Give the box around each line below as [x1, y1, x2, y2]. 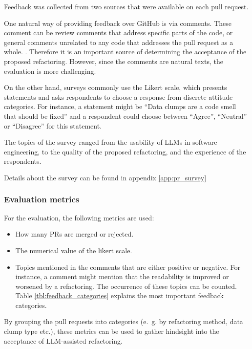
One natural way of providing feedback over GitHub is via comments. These [4, 18, 231, 28]
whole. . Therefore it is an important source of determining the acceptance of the [4, 46, 247, 57]
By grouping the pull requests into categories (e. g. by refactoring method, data [4, 316, 243, 327]
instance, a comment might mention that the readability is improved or [15, 271, 229, 282]
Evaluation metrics [4, 193, 80, 205]
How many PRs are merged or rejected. [15, 229, 134, 239]
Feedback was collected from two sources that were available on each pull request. [4, 1, 249, 11]
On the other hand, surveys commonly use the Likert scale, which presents [4, 82, 227, 92]
